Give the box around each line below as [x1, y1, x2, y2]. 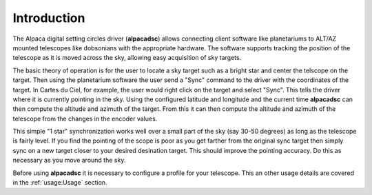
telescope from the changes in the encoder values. [12, 114, 158, 123]
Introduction [12, 10, 85, 25]
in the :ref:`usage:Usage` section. [12, 178, 107, 187]
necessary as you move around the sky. [12, 156, 126, 165]
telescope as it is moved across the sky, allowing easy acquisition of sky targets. [12, 54, 242, 62]
